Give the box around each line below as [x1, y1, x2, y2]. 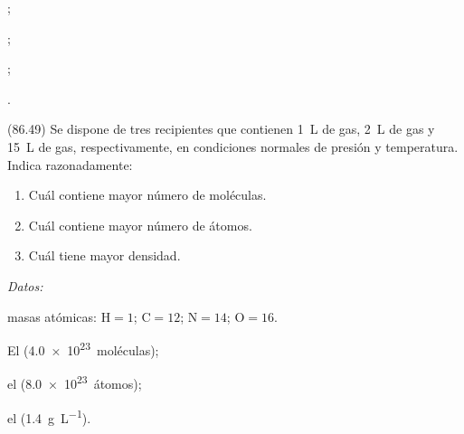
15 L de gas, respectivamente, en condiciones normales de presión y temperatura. [7, 137, 459, 156]
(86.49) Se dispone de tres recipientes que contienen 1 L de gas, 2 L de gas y [7, 119, 435, 138]
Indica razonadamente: [7, 155, 133, 174]
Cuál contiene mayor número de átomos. [28, 215, 252, 234]
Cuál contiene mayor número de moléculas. [28, 185, 267, 204]
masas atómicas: [7, 307, 97, 325]
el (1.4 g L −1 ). [7, 405, 91, 427]
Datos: [7, 276, 43, 295]
